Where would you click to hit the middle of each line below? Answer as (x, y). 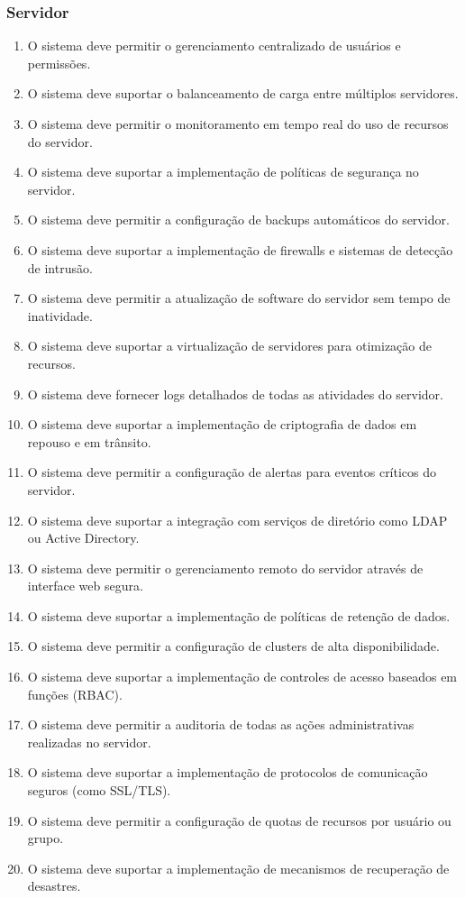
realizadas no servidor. (89, 742)
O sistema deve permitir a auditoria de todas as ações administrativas (221, 724)
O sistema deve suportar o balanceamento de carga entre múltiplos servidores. (243, 93)
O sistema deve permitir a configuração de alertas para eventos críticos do (232, 472)
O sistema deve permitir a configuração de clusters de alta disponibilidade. (233, 646)
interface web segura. (85, 586)
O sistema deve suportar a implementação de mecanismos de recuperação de (238, 868)
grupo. (46, 838)
